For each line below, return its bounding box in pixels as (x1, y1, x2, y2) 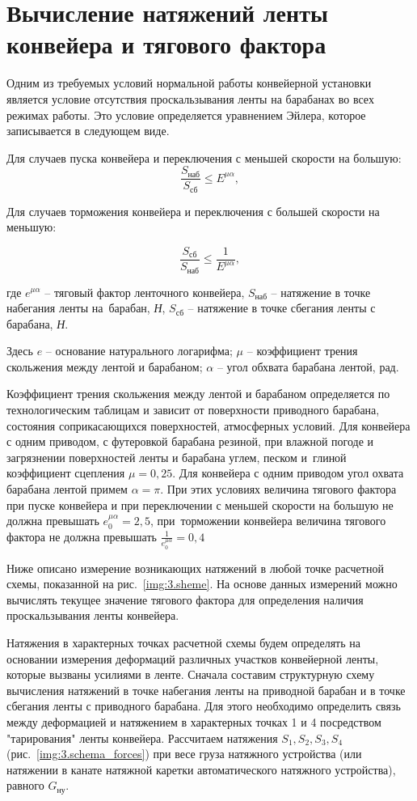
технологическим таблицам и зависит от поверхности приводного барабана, (6, 401, 380, 418)
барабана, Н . (6, 315, 69, 332)
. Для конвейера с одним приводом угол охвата (172, 464, 404, 481)
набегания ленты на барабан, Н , (6, 299, 166, 316)
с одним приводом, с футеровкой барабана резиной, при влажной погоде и (6, 433, 374, 450)
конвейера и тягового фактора (6, 28, 326, 61)
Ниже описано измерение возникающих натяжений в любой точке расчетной (6, 559, 384, 576)
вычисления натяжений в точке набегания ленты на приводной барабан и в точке (6, 681, 406, 698)
